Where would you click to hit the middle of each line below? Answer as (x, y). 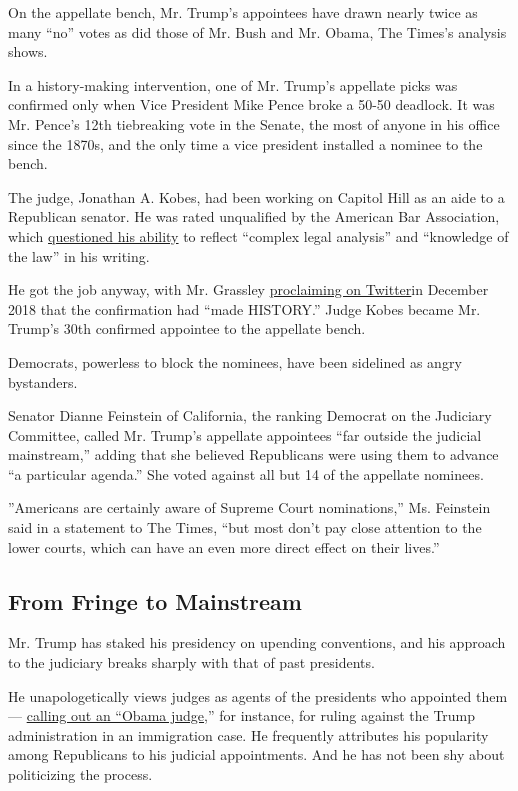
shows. (28, 51)
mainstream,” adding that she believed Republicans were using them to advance (253, 454)
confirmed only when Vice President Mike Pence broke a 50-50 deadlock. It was (251, 104)
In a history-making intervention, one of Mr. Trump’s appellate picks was (233, 84)
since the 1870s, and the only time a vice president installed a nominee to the (245, 143)
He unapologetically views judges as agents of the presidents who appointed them (258, 695)
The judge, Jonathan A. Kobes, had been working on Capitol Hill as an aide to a (256, 196)
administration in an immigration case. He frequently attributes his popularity (248, 734)
